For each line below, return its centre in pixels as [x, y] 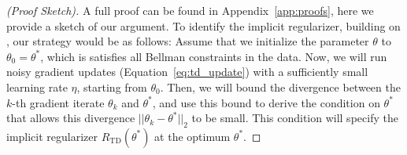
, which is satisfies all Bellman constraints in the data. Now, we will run [214, 56]
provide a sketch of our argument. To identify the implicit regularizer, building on [203, 25]
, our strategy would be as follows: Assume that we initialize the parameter [188, 41]
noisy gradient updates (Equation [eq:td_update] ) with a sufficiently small [187, 72]
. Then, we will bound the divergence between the [280, 87]
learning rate [37, 87]
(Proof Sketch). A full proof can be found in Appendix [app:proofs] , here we [190, 10]
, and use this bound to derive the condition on [266, 102]
